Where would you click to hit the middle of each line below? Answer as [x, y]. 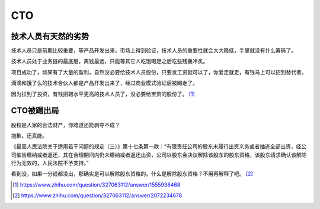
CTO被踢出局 [35, 111]
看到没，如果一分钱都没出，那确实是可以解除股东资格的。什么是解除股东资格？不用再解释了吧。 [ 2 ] [132, 174]
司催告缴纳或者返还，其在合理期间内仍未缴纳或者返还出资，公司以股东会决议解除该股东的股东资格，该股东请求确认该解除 [159, 155]
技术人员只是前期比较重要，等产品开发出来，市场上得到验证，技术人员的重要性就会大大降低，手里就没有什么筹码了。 [153, 51]
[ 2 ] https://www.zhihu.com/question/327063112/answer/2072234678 [97, 195]
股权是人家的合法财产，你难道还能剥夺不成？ [65, 125]
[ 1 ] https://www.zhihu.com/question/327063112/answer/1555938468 [97, 184]
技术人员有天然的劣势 [50, 36]
